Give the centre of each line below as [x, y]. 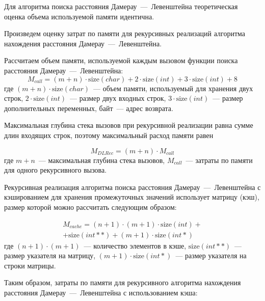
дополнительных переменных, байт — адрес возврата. [89, 108]
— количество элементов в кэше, [135, 245]
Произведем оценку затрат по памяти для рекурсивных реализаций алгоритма [125, 33]
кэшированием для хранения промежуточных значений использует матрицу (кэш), [132, 197]
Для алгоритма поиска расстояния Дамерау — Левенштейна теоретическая [121, 6]
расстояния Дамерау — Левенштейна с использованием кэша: [101, 292]
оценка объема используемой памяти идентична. [79, 16]
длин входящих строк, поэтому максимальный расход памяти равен [109, 135]
